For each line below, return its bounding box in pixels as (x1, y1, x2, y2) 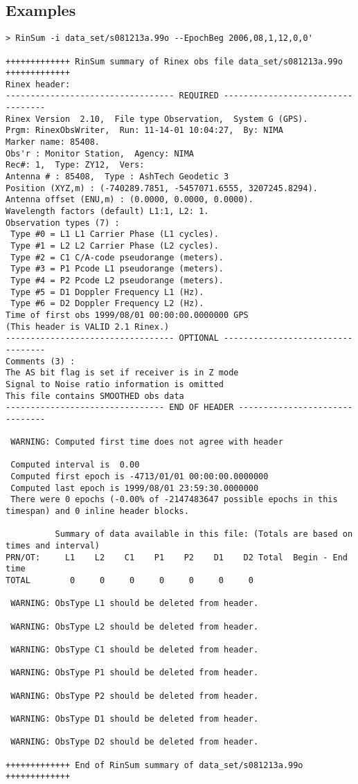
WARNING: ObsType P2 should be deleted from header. (10, 691, 259, 701)
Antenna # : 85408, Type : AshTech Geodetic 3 (6, 172, 229, 182)
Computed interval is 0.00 (10, 460, 140, 470)
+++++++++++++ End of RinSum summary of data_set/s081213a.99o (6, 760, 303, 770)
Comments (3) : (6, 356, 75, 366)
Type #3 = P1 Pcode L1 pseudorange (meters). (10, 264, 224, 274)
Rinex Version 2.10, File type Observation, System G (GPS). (6, 114, 308, 124)
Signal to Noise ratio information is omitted (6, 379, 224, 389)
